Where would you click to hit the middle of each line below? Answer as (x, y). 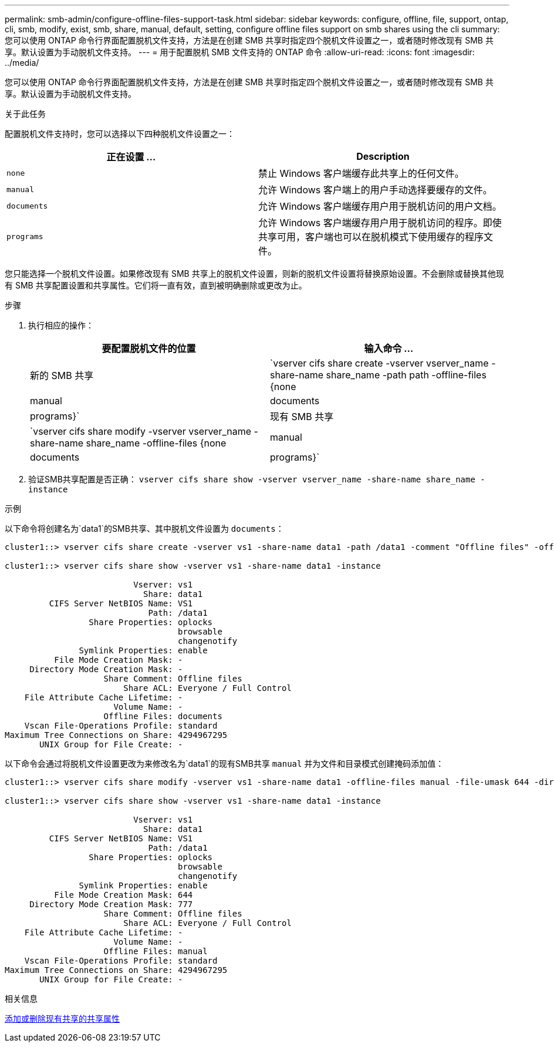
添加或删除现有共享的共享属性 (62, 1019)
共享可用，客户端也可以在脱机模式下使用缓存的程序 (371, 237)
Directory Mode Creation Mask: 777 (111, 904)
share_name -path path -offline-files (406, 375)
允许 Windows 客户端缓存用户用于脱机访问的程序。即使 (380, 223)
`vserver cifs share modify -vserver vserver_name (141, 431)
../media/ (22, 63)
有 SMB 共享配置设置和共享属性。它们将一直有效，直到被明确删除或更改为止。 (156, 285)
